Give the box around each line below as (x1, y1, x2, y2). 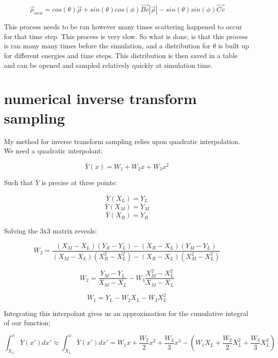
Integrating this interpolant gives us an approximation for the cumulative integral (4, 308, 248, 318)
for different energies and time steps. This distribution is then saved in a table (4, 50, 238, 60)
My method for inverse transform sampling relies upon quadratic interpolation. (4, 136, 240, 146)
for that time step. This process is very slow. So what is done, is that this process (4, 31, 248, 41)
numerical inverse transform (4, 88, 197, 108)
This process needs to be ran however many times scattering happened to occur (4, 21, 242, 32)
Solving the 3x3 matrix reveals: (4, 226, 97, 236)
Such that (4, 177, 33, 187)
